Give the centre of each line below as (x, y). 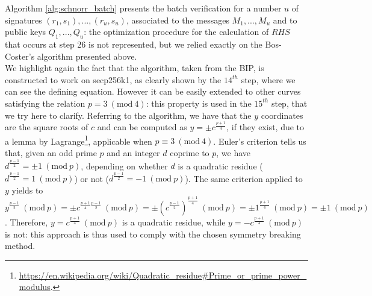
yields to (27, 190)
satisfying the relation (45, 103)
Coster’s (20, 56)
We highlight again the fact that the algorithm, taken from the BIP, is (135, 68)
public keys (26, 32)
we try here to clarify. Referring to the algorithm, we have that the (128, 115)
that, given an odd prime (51, 153)
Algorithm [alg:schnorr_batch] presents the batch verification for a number (143, 8)
